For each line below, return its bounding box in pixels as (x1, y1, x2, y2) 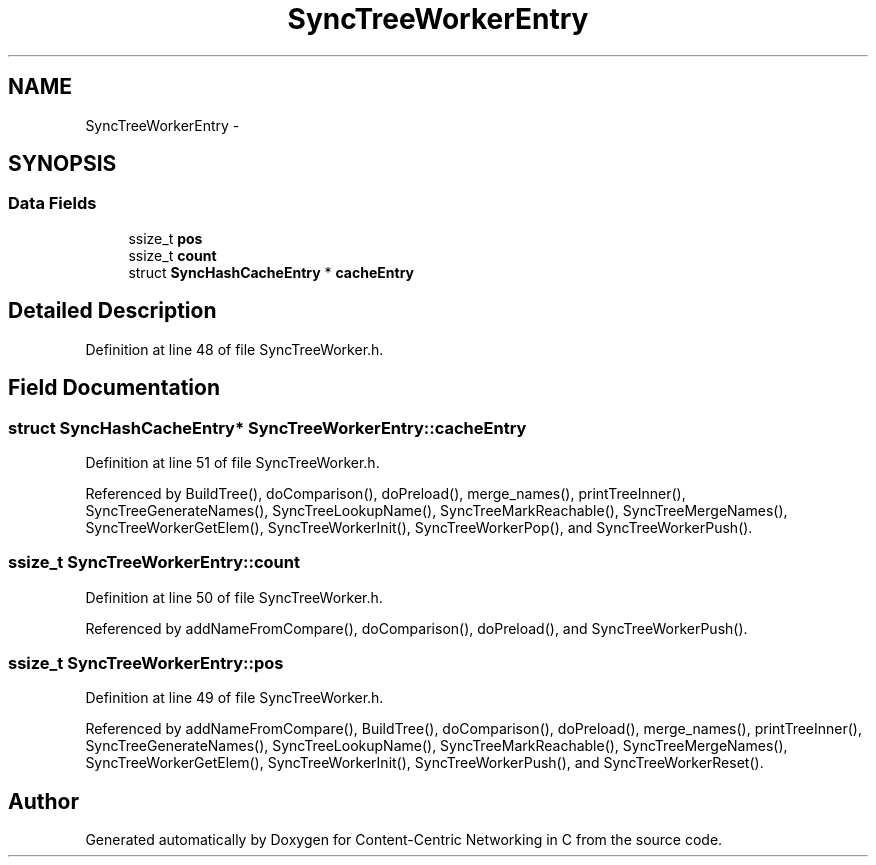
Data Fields (8, 193, 97, 214)
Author (8, 788, 79, 814)
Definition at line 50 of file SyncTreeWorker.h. (85, 588, 383, 606)
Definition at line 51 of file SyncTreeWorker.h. (85, 453, 380, 471)
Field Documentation (8, 375, 220, 401)
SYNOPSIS (8, 151, 117, 177)
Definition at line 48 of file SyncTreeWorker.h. (85, 340, 384, 358)
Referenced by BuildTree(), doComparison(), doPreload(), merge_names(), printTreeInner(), (85, 484, 686, 502)
